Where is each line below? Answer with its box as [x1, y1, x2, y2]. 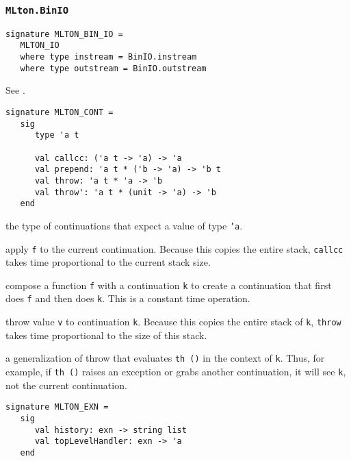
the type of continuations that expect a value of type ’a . [5, 218, 243, 232]
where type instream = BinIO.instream [20, 52, 197, 62]
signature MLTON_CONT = [5, 108, 114, 117]
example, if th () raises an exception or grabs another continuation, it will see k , [5, 364, 346, 379]
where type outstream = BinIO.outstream [20, 63, 207, 73]
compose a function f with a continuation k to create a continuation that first [5, 277, 332, 292]
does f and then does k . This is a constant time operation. [5, 291, 250, 306]
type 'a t [34, 130, 79, 140]
